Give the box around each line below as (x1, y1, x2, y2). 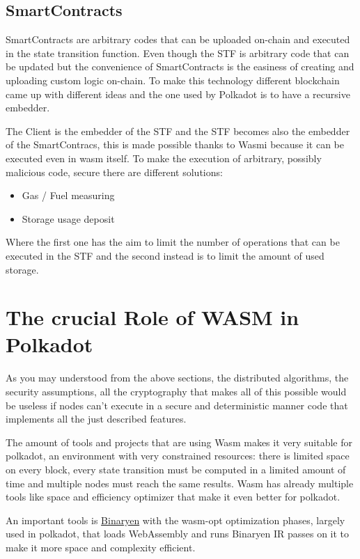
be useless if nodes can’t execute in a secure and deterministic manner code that (6, 397, 348, 412)
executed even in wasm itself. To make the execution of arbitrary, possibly (6, 150, 322, 165)
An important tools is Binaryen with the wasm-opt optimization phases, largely (6, 512, 345, 527)
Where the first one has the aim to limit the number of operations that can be (6, 235, 340, 249)
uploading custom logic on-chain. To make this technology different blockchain (6, 72, 340, 87)
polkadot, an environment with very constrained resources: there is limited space (6, 448, 350, 463)
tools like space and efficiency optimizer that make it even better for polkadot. (6, 489, 341, 504)
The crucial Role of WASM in (6, 303, 299, 331)
